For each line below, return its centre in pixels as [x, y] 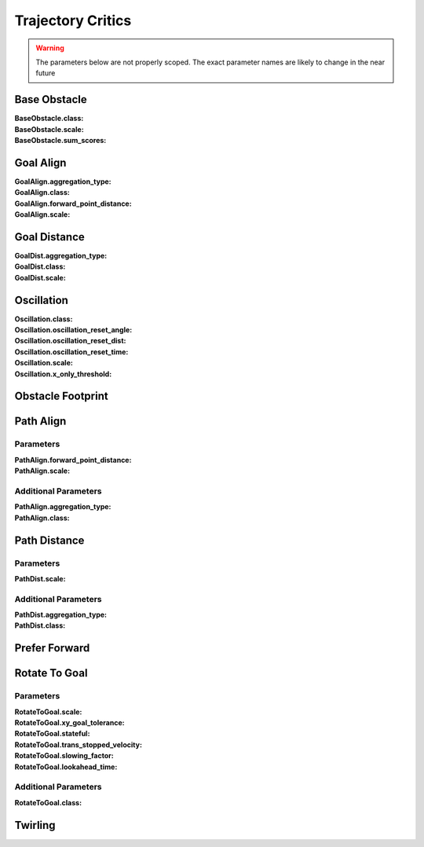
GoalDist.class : [40, 266]
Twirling [35, 825]
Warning [50, 48]
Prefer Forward [52, 648]
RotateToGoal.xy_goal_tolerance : [69, 722]
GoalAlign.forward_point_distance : [73, 203]
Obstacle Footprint [62, 396]
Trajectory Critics [73, 20]
